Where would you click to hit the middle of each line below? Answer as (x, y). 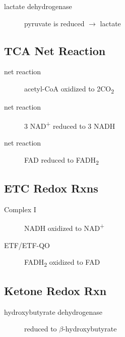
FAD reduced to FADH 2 (61, 160)
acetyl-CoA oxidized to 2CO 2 (69, 89)
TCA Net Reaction (55, 50)
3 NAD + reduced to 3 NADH (70, 125)
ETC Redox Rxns (51, 188)
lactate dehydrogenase (38, 6)
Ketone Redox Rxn (55, 290)
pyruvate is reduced (54, 23)
